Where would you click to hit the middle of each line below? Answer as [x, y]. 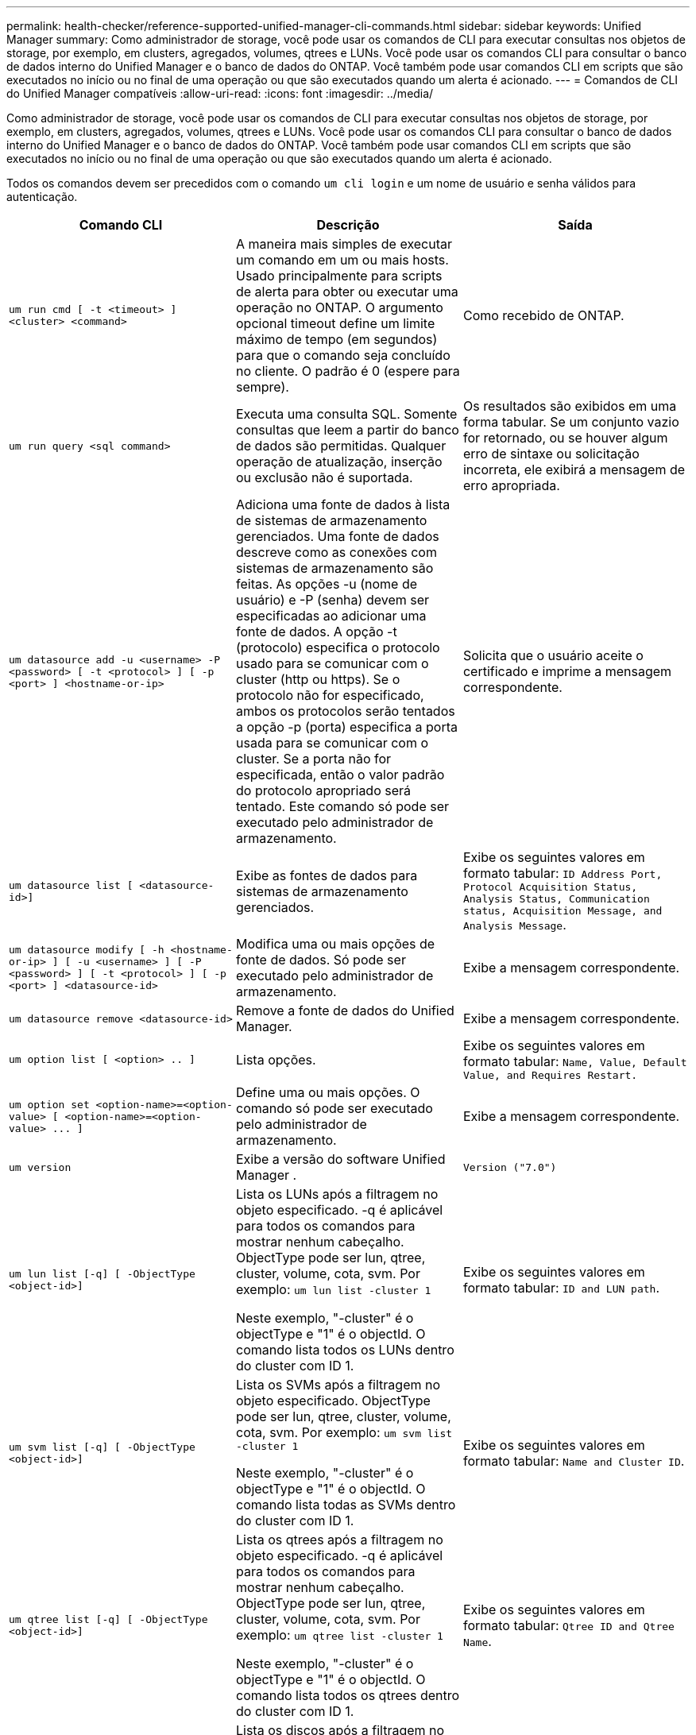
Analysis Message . [514, 925]
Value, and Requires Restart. [550, 1075]
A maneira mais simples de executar [344, 244]
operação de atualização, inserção [339, 462]
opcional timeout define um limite [335, 323]
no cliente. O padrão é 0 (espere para [348, 371]
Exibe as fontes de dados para [327, 875]
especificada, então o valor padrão [340, 775]
